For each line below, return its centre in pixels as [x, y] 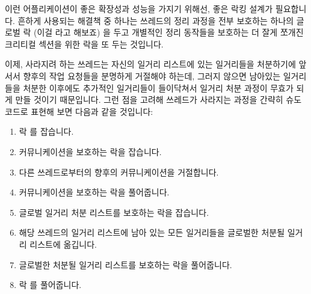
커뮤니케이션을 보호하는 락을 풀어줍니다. [94, 192]
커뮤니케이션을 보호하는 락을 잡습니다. [90, 151]
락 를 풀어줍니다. [50, 285]
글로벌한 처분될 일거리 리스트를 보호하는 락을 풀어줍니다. [125, 264]
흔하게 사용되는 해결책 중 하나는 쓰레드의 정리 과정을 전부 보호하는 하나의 [156, 20]
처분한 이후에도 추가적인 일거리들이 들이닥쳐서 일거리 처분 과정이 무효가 [158, 87]
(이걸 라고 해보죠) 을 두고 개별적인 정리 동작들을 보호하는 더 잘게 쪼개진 [168, 32]
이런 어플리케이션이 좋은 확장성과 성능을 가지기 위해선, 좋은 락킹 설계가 [139, 8]
